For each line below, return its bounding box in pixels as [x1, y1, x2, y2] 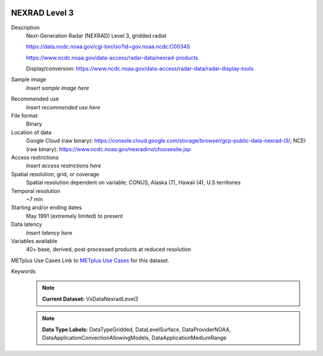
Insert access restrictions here [26, 162, 102, 170]
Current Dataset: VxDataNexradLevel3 [42, 295, 139, 302]
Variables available [11, 237, 58, 244]
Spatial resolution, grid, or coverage [11, 170, 100, 177]
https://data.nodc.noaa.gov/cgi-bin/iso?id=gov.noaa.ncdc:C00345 [26, 43, 190, 50]
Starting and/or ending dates [11, 204, 82, 211]
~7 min [26, 195, 43, 202]
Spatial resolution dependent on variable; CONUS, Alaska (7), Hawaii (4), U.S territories [26, 179, 241, 186]
